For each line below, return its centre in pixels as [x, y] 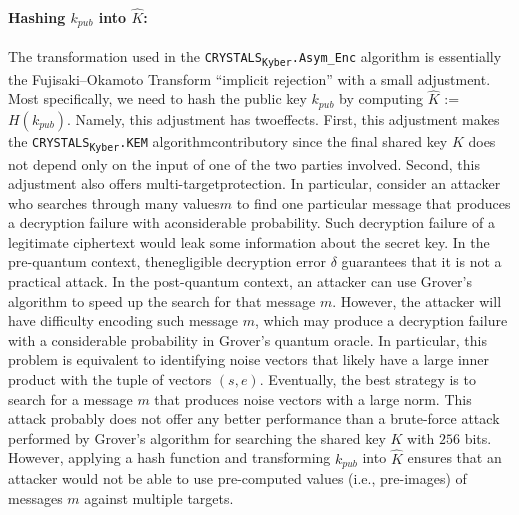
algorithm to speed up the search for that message [162, 300]
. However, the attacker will [417, 300]
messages [35, 497]
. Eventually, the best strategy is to [367, 379]
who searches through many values [114, 202]
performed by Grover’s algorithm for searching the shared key [197, 437]
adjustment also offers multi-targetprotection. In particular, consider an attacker [254, 183]
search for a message [70, 398]
